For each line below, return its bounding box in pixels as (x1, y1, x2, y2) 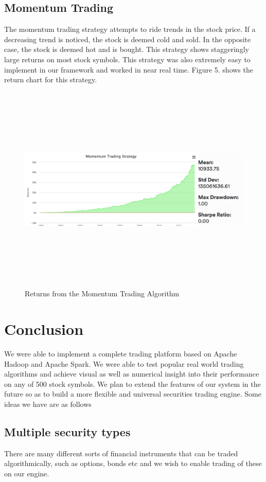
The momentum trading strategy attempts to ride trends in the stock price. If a (4, 24, 256, 34)
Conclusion (4, 318, 84, 340)
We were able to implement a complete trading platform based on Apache (4, 348, 237, 359)
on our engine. (4, 468, 49, 478)
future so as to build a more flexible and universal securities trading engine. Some (4, 388, 261, 399)
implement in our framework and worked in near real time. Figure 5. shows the (4, 64, 253, 75)
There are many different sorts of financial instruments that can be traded (4, 448, 238, 458)
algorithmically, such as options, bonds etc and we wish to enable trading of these (4, 458, 262, 469)
